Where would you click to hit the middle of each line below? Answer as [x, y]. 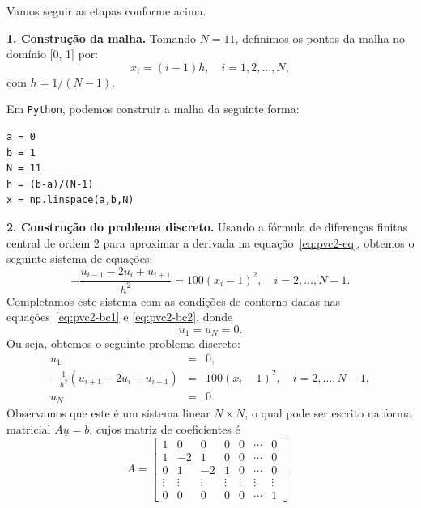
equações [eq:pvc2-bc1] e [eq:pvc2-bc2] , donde [120, 317]
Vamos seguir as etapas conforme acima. [106, 11]
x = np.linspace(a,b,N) [70, 200]
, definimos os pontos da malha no [320, 38]
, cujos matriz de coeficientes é [165, 428]
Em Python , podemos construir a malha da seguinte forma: [153, 109]
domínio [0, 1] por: [53, 54]
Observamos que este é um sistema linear [108, 413]
